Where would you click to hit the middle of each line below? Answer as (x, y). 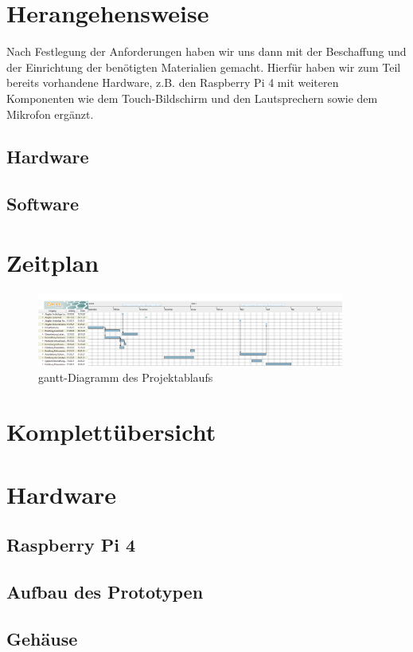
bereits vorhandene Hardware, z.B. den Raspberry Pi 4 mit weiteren (173, 82)
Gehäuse (42, 638)
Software (43, 204)
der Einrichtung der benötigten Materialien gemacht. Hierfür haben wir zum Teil (204, 67)
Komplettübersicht (111, 432)
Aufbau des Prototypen (105, 592)
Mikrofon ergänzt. (50, 114)
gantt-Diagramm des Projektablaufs (126, 377)
